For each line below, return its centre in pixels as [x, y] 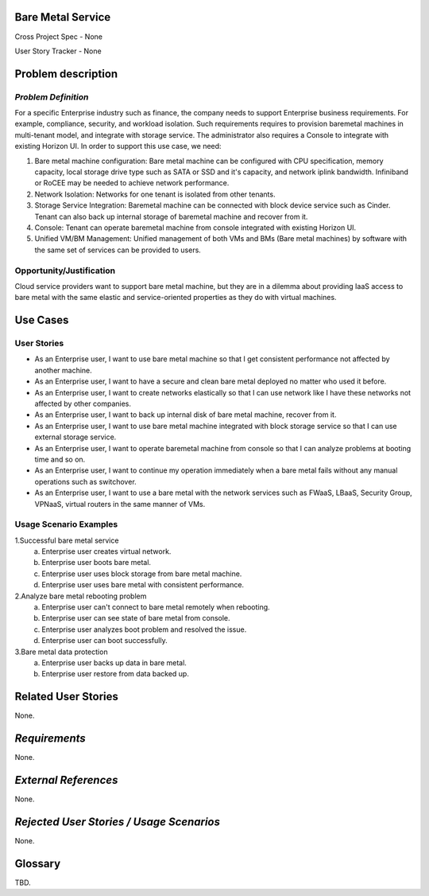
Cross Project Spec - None [59, 37]
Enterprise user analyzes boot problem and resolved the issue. [144, 629]
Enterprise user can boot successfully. [104, 641]
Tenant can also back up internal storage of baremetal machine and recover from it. [171, 216]
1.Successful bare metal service [67, 540]
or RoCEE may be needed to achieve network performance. [132, 183]
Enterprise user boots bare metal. [96, 563]
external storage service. [75, 437]
